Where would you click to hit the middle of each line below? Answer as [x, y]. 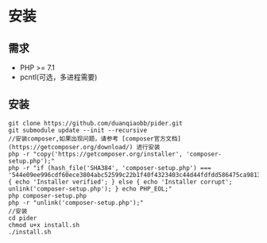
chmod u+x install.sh [44, 225]
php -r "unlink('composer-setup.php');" [76, 202]
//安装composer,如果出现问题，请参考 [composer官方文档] [95, 139]
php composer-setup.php [48, 195]
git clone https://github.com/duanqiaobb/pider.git [95, 123]
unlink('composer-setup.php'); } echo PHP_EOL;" [90, 189]
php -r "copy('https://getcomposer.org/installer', [95, 154]
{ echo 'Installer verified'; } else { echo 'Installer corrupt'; [120, 182]
